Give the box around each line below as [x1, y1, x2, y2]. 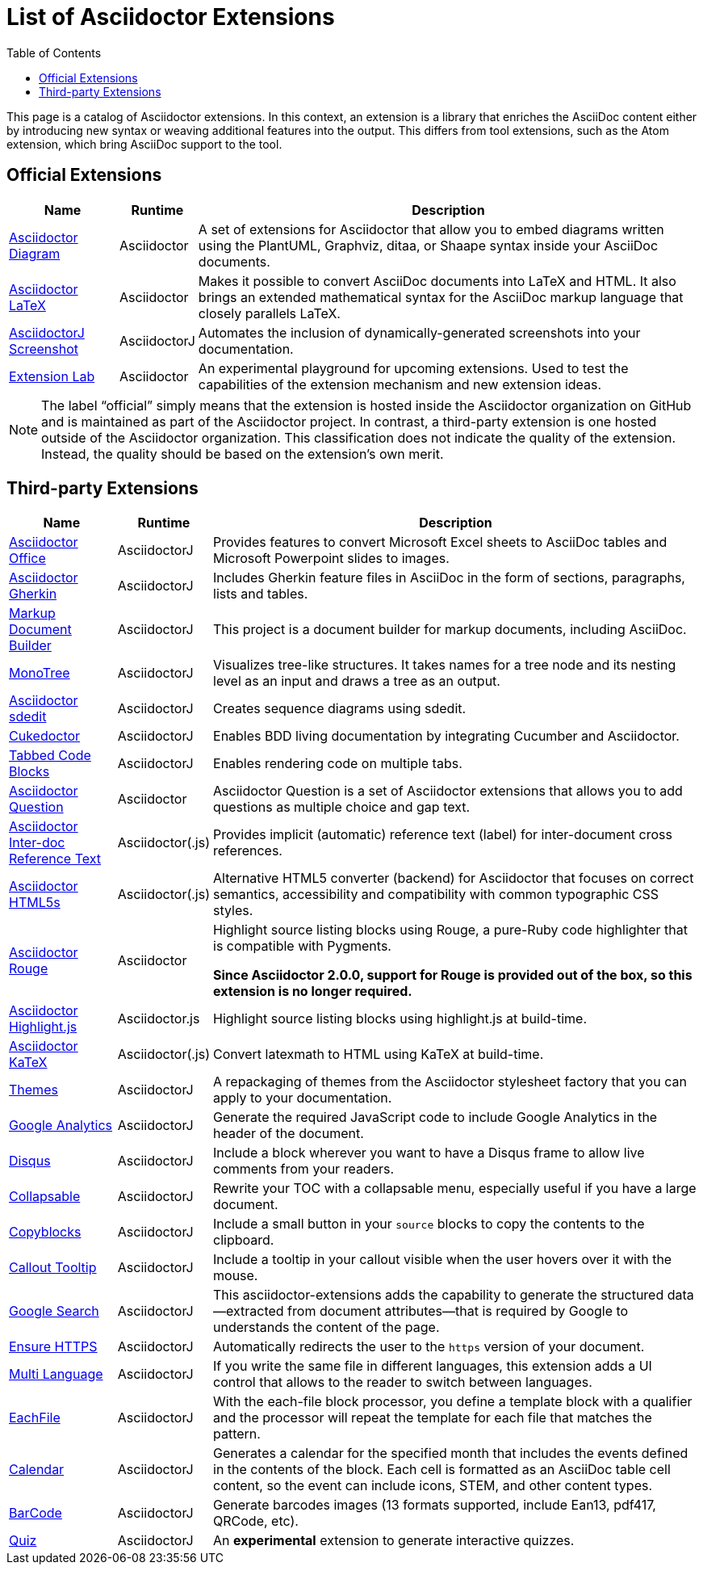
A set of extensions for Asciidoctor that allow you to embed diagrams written [198, 221, 664, 237]
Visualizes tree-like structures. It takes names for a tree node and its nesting [213, 657, 676, 674]
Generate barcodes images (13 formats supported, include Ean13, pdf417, [213, 1497, 656, 1514]
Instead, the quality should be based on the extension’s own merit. [41, 445, 444, 462]
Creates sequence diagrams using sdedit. [213, 700, 467, 717]
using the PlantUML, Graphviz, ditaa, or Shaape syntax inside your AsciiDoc [198, 237, 659, 254]
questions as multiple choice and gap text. [213, 799, 471, 816]
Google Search [9, 1303, 99, 1320]
